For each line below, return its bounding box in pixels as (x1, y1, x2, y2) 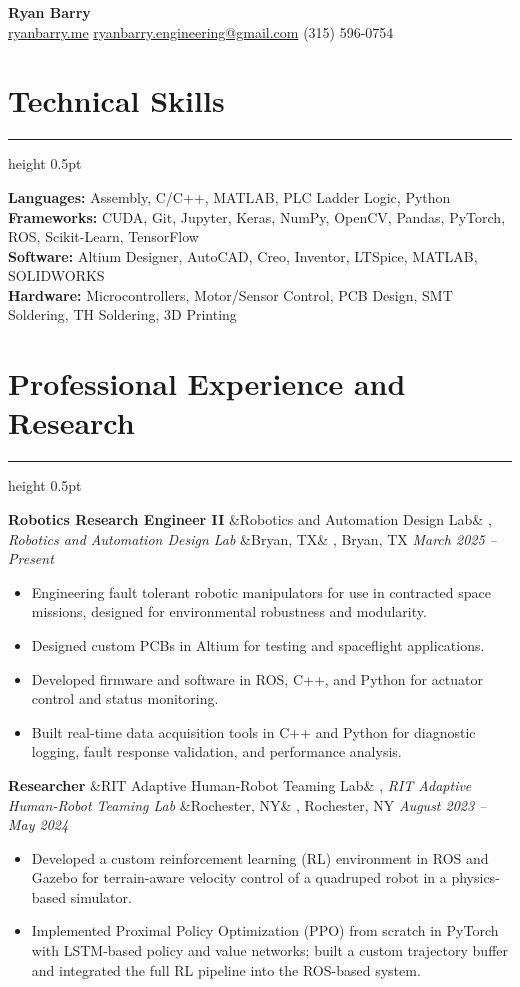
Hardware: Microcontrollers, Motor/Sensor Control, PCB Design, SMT (8, 284, 453, 305)
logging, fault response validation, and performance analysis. (31, 741, 402, 762)
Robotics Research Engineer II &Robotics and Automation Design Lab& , (8, 508, 492, 529)
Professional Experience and (8, 363, 406, 404)
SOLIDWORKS (8, 265, 105, 286)
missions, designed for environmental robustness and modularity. (31, 601, 427, 622)
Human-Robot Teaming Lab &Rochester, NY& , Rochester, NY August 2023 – (8, 794, 487, 815)
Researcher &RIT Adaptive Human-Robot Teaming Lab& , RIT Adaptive (8, 774, 472, 795)
